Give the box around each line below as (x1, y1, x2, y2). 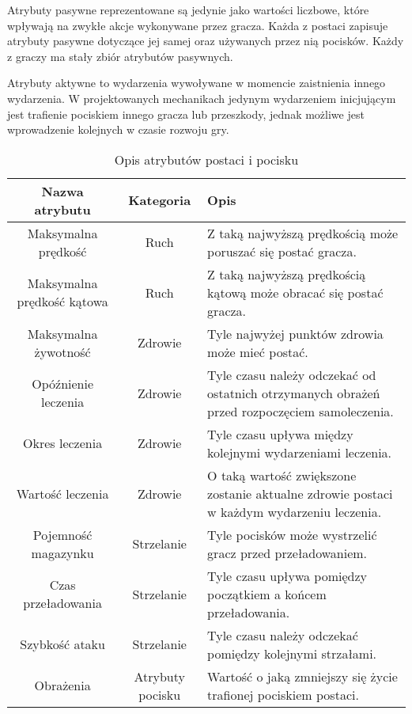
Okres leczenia (23, 434, 103, 453)
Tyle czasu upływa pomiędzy (207, 566, 367, 585)
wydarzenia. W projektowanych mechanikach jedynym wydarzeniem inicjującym (7, 89, 396, 106)
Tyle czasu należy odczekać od (207, 365, 376, 384)
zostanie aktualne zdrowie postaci (207, 484, 393, 503)
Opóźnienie (32, 374, 94, 393)
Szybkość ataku (20, 635, 105, 654)
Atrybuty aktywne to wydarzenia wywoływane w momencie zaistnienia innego (7, 74, 386, 91)
